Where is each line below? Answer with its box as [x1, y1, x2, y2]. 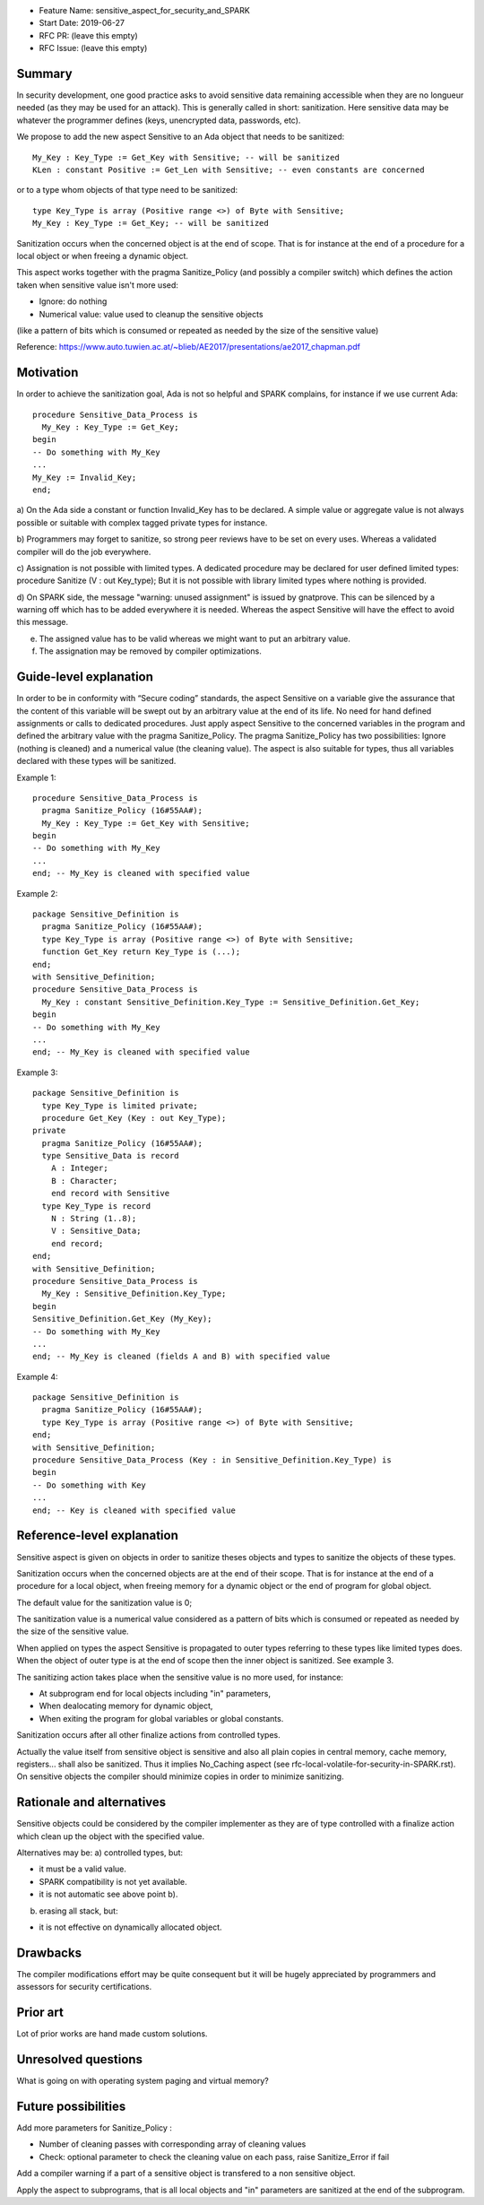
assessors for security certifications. [16, 1982, 152, 1992]
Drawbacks [16, 1945, 82, 1960]
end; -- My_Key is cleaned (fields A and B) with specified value [32, 1351, 331, 1362]
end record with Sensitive [50, 1188, 170, 1199]
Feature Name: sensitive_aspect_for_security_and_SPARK [39, 5, 250, 15]
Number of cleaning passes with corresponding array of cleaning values [39, 2139, 307, 2149]
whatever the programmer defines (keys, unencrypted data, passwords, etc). [16, 115, 301, 126]
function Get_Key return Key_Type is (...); [41, 947, 241, 957]
